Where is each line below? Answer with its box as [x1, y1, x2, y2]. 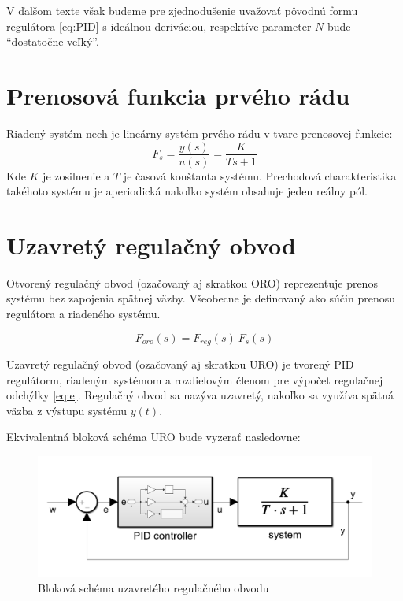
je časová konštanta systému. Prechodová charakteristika [123, 167, 397, 184]
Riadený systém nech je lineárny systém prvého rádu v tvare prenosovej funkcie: [6, 124, 393, 141]
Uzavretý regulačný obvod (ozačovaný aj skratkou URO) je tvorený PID [6, 356, 354, 373]
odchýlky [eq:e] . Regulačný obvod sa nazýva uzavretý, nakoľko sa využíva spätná [6, 387, 394, 403]
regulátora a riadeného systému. [6, 306, 161, 322]
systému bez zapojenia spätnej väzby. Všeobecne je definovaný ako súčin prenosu [6, 290, 395, 306]
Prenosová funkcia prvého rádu [6, 79, 350, 111]
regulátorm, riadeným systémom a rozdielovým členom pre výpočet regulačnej [6, 371, 383, 388]
